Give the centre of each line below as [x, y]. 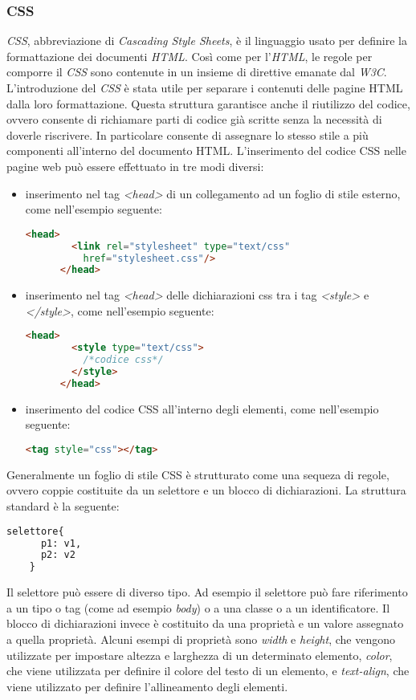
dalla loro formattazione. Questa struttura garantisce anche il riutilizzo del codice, [208, 103]
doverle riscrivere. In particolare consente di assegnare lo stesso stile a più [188, 134]
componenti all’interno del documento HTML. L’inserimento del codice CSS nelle [206, 151]
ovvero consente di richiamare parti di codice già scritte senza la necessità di [194, 119]
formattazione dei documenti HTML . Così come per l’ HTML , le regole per [190, 56]
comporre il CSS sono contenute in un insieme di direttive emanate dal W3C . [197, 72]
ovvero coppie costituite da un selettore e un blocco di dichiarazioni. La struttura [206, 490]
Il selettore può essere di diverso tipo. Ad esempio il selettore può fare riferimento [207, 592]
